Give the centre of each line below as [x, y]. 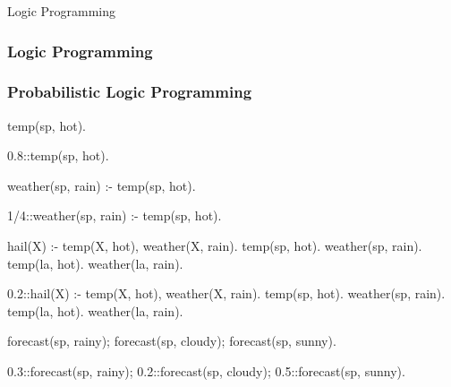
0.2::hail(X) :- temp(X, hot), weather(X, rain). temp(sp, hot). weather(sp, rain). [226, 293]
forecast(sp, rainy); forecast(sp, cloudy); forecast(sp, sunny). [172, 341]
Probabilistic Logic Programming [130, 92]
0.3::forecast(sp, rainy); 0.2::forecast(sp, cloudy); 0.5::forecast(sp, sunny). [206, 371]
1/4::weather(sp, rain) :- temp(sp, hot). [115, 215]
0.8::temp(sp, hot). [58, 155]
